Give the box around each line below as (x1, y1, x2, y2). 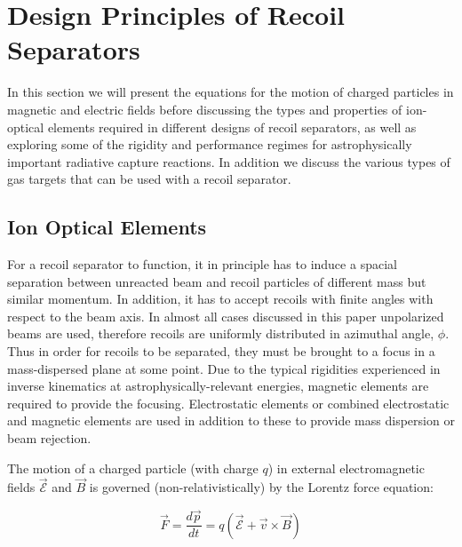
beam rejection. (7, 429, 92, 448)
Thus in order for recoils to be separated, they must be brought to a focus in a (7, 342, 435, 361)
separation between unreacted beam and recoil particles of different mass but (7, 272, 426, 290)
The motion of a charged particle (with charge (7, 458, 259, 477)
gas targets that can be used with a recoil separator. (7, 170, 291, 188)
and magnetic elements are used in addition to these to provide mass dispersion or (7, 411, 455, 430)
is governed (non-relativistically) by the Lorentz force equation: (89, 478, 434, 496)
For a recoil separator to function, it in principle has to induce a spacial (7, 255, 397, 273)
